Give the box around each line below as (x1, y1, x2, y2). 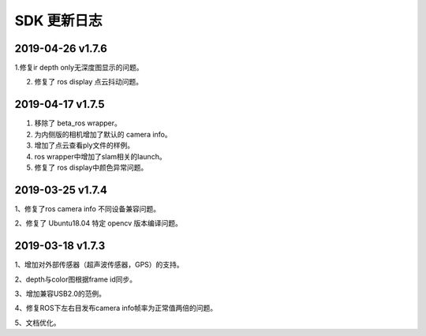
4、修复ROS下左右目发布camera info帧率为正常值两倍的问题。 (14, 304, 218, 313)
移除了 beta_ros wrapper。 (34, 118, 121, 128)
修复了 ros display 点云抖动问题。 (34, 77, 144, 87)
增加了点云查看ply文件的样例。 (34, 140, 134, 150)
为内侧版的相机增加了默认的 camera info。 (34, 129, 173, 139)
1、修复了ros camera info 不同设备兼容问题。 (14, 203, 161, 213)
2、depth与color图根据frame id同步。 (14, 274, 137, 284)
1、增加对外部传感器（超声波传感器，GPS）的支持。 (14, 260, 185, 270)
